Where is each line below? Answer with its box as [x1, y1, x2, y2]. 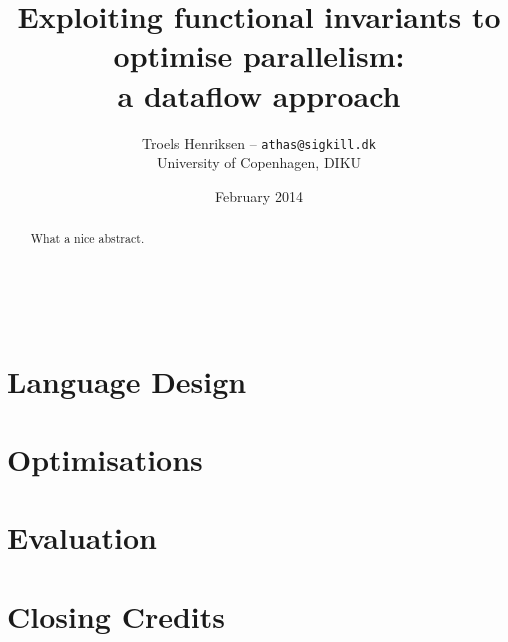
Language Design [7, 360, 247, 401]
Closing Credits [7, 595, 226, 636]
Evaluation [7, 517, 157, 558]
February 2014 [215, 185, 303, 206]
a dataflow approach [117, 74, 401, 115]
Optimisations [7, 438, 203, 479]
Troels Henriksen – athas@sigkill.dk [142, 132, 376, 153]
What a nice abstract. [30, 230, 145, 247]
